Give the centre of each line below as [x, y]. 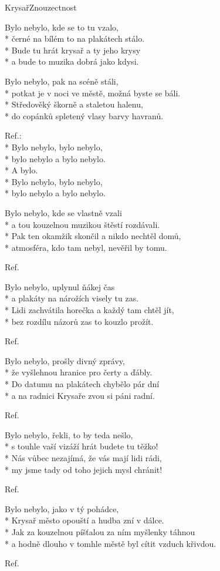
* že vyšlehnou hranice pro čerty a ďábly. [79, 372]
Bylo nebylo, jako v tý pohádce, [62, 508]
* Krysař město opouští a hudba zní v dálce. [84, 520]
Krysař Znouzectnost [41, 7]
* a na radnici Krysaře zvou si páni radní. [80, 395]
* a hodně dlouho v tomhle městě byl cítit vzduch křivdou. [111, 543]
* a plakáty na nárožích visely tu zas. [72, 298]
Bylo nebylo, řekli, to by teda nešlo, [69, 434]
